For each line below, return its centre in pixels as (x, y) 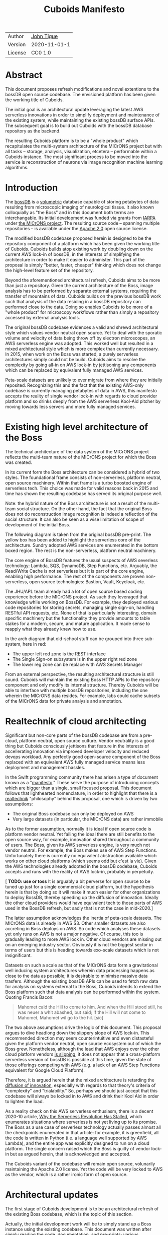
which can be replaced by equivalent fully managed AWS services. (74, 370)
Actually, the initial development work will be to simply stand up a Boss (78, 1224)
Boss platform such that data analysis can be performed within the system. (83, 992)
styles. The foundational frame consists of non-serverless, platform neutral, (83, 477)
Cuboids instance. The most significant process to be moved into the (76, 157)
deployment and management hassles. (45, 767)
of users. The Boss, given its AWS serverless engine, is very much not (78, 845)
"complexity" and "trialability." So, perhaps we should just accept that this (81, 1090)
